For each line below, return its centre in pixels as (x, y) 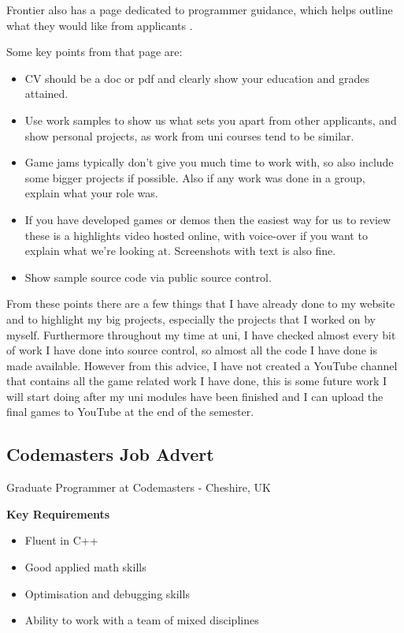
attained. (46, 94)
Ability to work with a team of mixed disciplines (142, 620)
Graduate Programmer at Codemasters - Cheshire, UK (139, 487)
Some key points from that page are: (95, 52)
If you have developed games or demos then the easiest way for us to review (208, 219)
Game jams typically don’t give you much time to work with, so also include (209, 162)
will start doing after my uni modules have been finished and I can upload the (195, 396)
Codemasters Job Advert (110, 454)
